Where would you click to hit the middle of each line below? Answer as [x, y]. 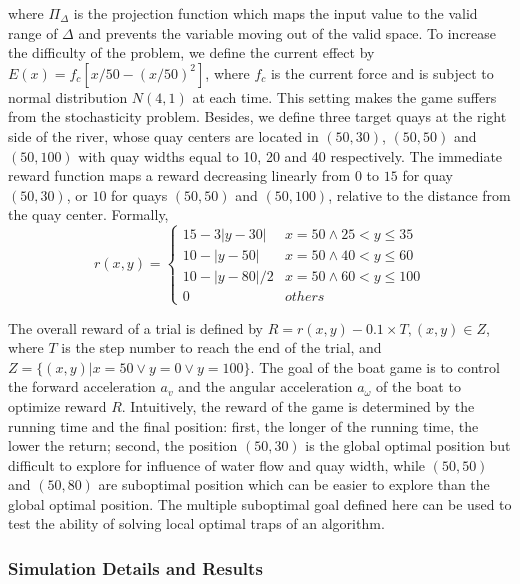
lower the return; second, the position [123, 445]
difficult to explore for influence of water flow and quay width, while [217, 464]
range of [33, 32]
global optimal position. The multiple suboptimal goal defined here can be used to [260, 503]
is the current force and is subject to [382, 72]
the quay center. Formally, [88, 214]
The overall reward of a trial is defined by [135, 327]
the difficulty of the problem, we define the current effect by [191, 52]
